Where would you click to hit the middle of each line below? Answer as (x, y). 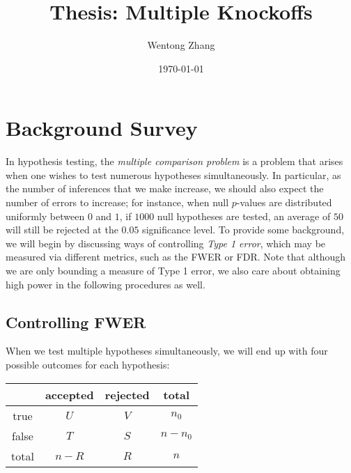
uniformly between (45, 216)
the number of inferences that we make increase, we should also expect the (165, 188)
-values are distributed (284, 202)
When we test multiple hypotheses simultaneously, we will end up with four (167, 351)
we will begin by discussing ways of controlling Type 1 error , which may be (166, 243)
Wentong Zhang (181, 45)
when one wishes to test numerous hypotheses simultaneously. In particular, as (173, 175)
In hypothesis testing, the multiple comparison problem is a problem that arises (174, 161)
